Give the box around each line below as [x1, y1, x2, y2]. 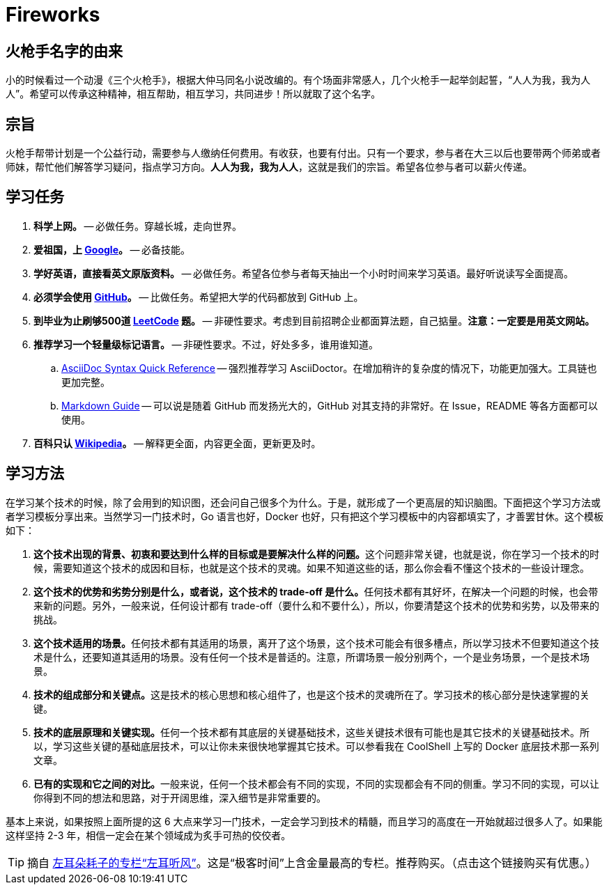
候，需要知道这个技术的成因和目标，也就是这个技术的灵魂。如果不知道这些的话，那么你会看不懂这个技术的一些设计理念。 [33, 561, 589, 574]
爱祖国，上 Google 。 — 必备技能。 [33, 243, 191, 256]
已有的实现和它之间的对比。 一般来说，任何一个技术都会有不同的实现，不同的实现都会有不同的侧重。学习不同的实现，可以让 [33, 777, 599, 790]
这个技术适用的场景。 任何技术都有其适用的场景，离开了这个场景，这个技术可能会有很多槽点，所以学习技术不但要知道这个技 [33, 637, 599, 649]
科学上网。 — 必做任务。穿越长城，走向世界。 [33, 219, 242, 232]
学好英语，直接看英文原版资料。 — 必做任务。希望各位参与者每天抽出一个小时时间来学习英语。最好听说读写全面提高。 [33, 267, 574, 279]
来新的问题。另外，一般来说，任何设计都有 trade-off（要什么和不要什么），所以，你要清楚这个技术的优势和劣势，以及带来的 [33, 599, 600, 611]
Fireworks [6, 3, 100, 26]
